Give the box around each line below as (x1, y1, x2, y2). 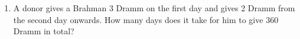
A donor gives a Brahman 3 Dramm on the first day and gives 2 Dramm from (13, 2, 295, 14)
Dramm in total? (13, 25, 74, 37)
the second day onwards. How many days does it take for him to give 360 (13, 13, 279, 25)
